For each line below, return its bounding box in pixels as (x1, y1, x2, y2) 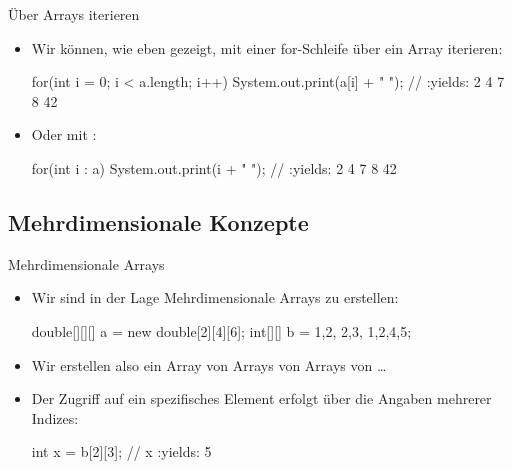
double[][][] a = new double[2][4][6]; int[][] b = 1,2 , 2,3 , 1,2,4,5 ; (31, 320, 412, 341)
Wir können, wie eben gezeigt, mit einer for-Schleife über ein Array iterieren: (31, 37, 503, 58)
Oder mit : (31, 124, 97, 145)
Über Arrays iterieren (8, 4, 140, 24)
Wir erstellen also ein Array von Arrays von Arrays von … (31, 354, 387, 375)
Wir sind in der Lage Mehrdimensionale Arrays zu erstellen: (31, 287, 399, 308)
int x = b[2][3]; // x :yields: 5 (31, 441, 212, 462)
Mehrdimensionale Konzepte (8, 206, 309, 237)
